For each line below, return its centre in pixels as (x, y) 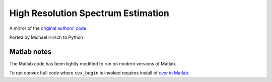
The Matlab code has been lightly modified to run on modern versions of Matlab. (93, 63)
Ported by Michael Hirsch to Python (46, 37)
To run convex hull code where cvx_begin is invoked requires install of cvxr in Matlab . (99, 73)
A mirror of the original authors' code (48, 28)
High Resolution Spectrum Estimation (89, 13)
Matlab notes (30, 52)
